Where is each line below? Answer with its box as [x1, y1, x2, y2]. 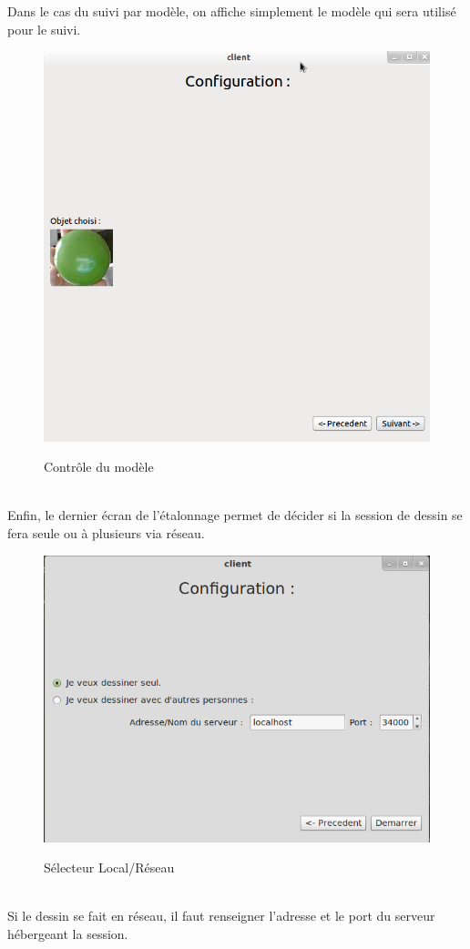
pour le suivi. [7, 19, 81, 38]
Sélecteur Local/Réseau [44, 858, 175, 877]
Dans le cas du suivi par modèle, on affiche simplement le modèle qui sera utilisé [7, 2, 456, 20]
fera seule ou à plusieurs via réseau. [7, 524, 205, 543]
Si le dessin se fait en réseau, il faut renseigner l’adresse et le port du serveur [7, 906, 435, 925]
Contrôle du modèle [44, 457, 154, 476]
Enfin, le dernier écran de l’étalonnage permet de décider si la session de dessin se [7, 505, 463, 525]
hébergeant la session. [7, 923, 128, 943]
